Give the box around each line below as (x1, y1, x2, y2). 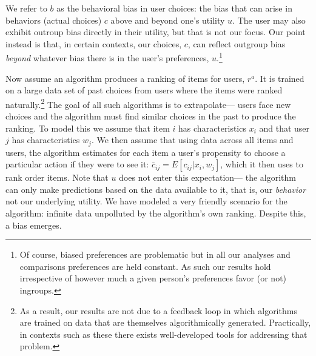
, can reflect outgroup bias (187, 37, 286, 50)
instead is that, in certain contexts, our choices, (5, 37, 182, 50)
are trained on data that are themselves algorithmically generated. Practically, (19, 316, 311, 329)
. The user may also (232, 13, 306, 26)
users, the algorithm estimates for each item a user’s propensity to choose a (5, 146, 286, 158)
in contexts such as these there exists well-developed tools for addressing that (19, 327, 308, 340)
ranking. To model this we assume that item (5, 121, 170, 134)
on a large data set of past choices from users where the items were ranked (5, 84, 283, 96)
